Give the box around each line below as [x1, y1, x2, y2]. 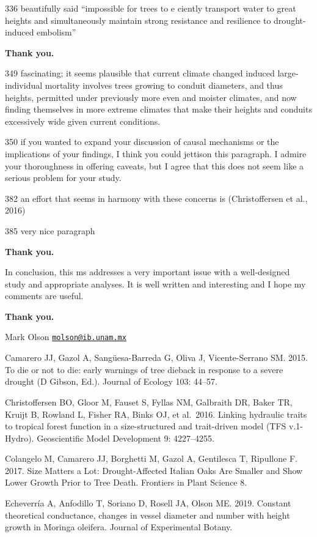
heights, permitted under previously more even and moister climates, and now [5, 91, 297, 103]
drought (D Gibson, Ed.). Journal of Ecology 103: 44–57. [5, 375, 217, 388]
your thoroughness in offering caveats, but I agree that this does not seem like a [5, 159, 304, 172]
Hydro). [5, 431, 34, 444]
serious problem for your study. [5, 171, 122, 184]
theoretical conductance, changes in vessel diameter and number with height [5, 508, 290, 521]
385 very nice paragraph [5, 224, 95, 237]
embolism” [37, 26, 76, 39]
